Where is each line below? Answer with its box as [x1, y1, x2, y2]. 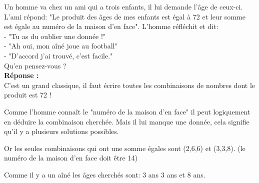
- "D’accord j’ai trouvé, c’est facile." [4, 50, 113, 60]
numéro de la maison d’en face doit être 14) [4, 152, 137, 163]
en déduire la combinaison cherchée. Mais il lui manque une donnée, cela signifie [4, 116, 249, 126]
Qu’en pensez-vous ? [4, 60, 66, 70]
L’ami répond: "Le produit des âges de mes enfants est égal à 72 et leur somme [4, 11, 245, 21]
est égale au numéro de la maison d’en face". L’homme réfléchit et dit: [4, 21, 218, 31]
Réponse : [4, 70, 39, 80]
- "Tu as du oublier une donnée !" [4, 30, 106, 41]
